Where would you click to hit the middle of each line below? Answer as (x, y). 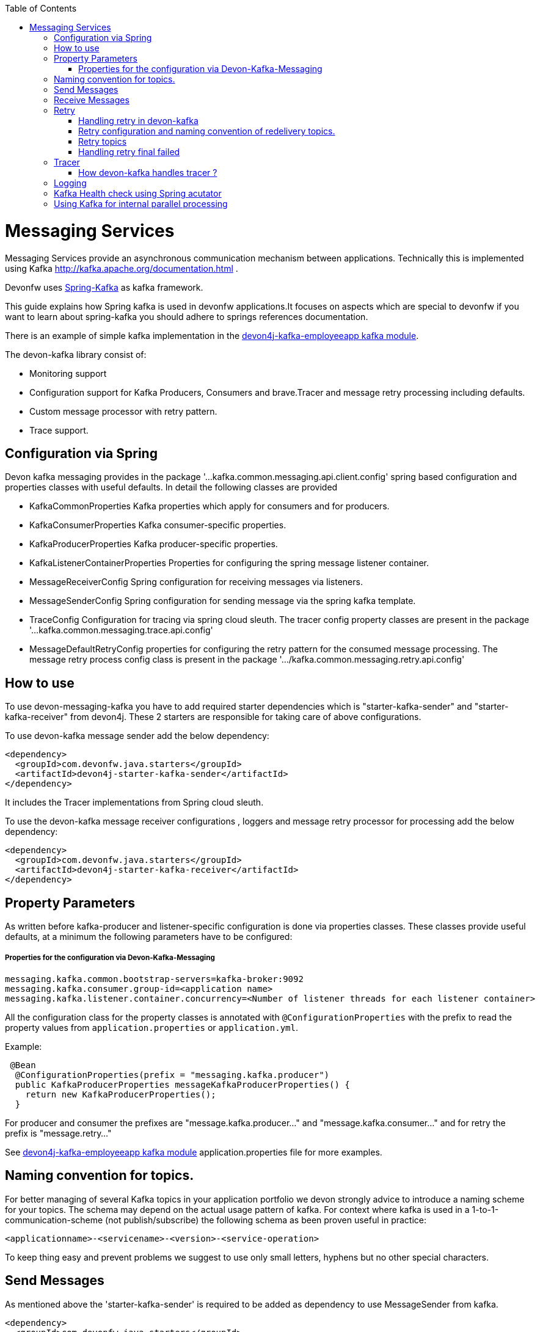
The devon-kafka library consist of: (76, 354)
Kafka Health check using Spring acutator (138, 193)
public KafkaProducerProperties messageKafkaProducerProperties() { (182, 1084)
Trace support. (59, 430)
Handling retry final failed (129, 152)
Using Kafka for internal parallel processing (141, 204)
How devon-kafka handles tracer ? (148, 173)
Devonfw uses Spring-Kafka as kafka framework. (104, 287)
